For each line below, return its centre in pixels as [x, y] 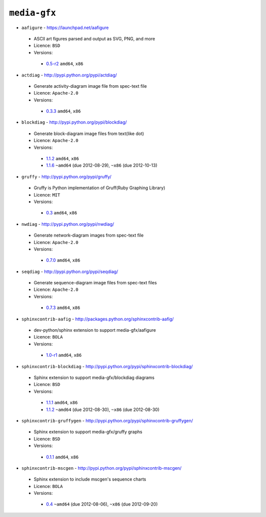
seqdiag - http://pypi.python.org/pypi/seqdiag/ [70, 272]
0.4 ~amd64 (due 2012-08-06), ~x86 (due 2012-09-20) [102, 504]
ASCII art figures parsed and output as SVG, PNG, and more [94, 38]
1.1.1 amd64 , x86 [62, 403]
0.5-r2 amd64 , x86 [65, 64]
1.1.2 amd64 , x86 [63, 159]
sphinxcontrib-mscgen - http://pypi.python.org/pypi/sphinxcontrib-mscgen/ [101, 468]
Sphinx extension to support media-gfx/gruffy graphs [88, 432]
